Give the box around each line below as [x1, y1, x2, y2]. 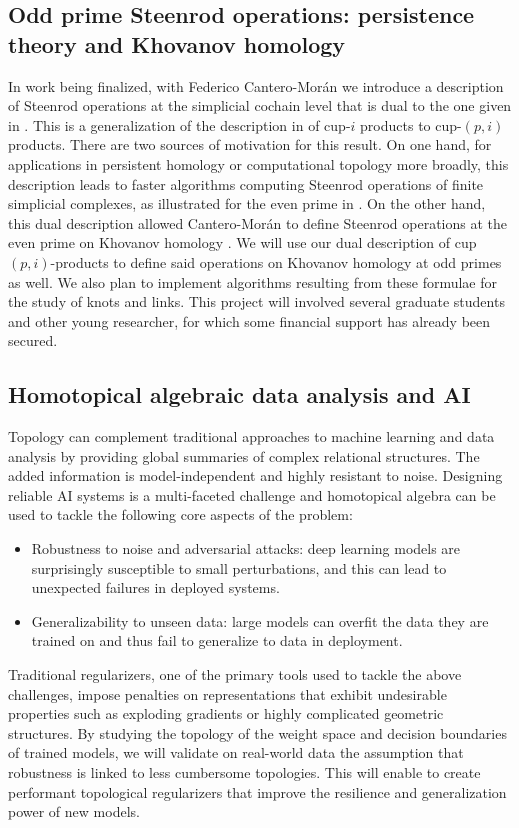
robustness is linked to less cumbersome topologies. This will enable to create [8, 762, 481, 783]
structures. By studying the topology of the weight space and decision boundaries [8, 722, 507, 743]
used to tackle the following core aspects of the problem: [8, 504, 353, 525]
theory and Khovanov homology [8, 28, 346, 59]
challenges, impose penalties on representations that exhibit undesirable [8, 683, 447, 704]
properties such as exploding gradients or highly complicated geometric [8, 703, 444, 724]
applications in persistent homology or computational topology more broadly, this [8, 153, 509, 174]
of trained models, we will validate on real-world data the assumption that [8, 742, 464, 763]
